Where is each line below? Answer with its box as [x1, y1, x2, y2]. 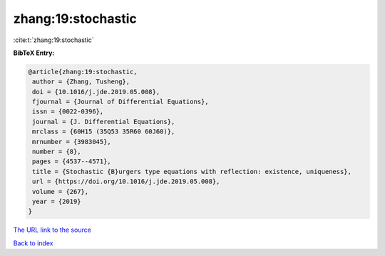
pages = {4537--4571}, [32, 158, 112, 165]
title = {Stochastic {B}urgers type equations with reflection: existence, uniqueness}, [32, 168, 352, 175]
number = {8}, [32, 148, 81, 156]
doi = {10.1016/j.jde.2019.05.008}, [32, 88, 160, 96]
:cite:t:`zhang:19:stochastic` [13, 36, 94, 44]
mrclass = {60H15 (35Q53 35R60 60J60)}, [32, 128, 175, 135]
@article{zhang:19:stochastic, [28, 68, 138, 76]
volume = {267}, [32, 188, 89, 195]
